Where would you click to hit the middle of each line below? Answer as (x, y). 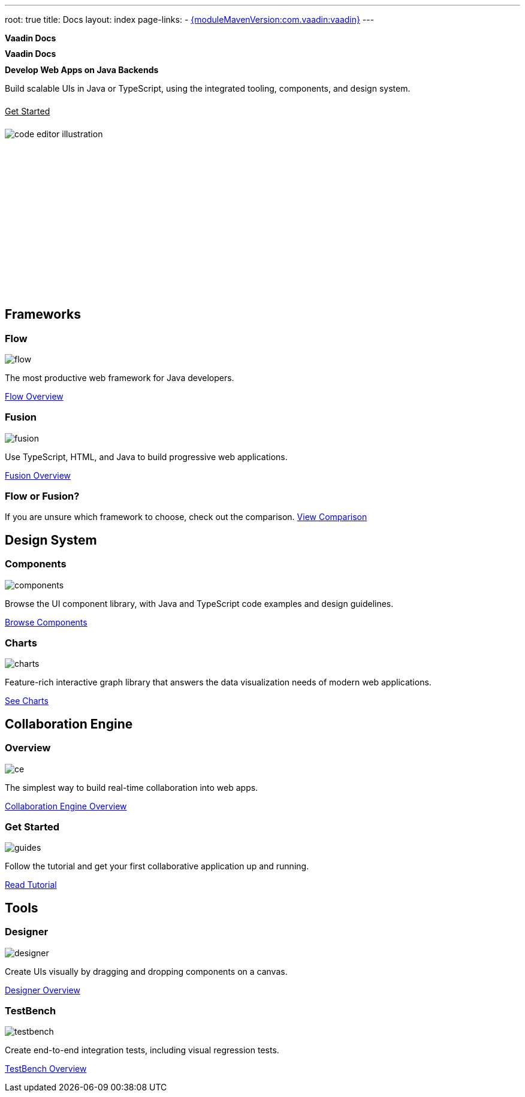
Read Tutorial (31, 885)
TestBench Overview (46, 1069)
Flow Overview (34, 396)
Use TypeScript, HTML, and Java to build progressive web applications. (146, 457)
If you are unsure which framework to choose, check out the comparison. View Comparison (186, 517)
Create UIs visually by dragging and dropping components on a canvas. (146, 971)
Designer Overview (43, 990)
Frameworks (43, 315)
